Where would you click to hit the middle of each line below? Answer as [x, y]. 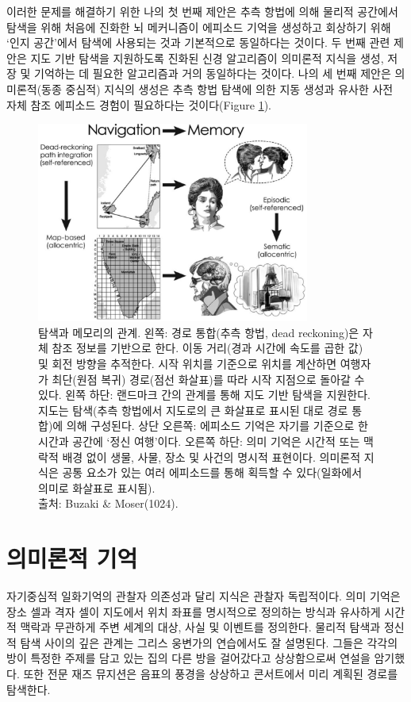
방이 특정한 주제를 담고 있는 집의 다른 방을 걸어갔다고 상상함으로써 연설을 [188, 658]
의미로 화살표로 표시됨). [97, 487]
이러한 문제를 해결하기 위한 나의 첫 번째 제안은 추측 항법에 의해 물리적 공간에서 [202, 11]
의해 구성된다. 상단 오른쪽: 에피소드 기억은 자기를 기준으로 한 [217, 426]
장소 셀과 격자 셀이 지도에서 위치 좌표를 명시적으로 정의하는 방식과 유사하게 [194, 611]
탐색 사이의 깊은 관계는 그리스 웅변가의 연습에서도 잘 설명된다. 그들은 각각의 [209, 642]
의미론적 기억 [72, 558]
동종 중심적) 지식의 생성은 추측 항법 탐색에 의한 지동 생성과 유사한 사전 [217, 88]
